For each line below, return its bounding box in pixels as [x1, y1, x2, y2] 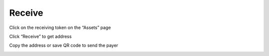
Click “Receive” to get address [9, 33, 72, 39]
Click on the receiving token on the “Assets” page [9, 25, 111, 30]
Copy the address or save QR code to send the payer [9, 42, 119, 49]
